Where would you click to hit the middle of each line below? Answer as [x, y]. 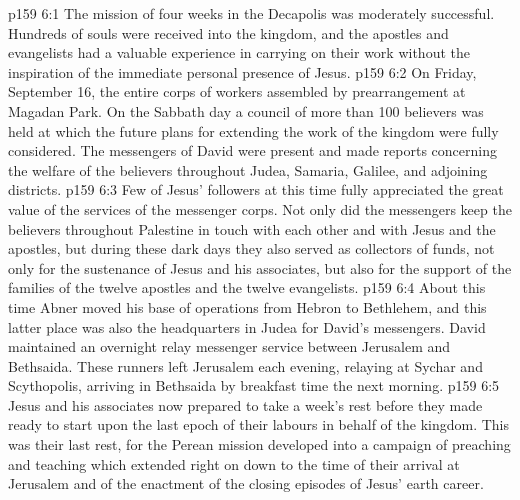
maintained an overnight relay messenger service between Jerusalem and [229, 346]
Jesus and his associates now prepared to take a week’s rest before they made [245, 404]
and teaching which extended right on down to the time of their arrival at [234, 463]
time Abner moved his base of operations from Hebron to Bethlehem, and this [247, 306]
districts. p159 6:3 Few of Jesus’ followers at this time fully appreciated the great [256, 189]
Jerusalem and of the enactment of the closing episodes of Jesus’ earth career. [246, 483]
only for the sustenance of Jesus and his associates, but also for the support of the [260, 267]
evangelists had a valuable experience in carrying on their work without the [239, 52]
